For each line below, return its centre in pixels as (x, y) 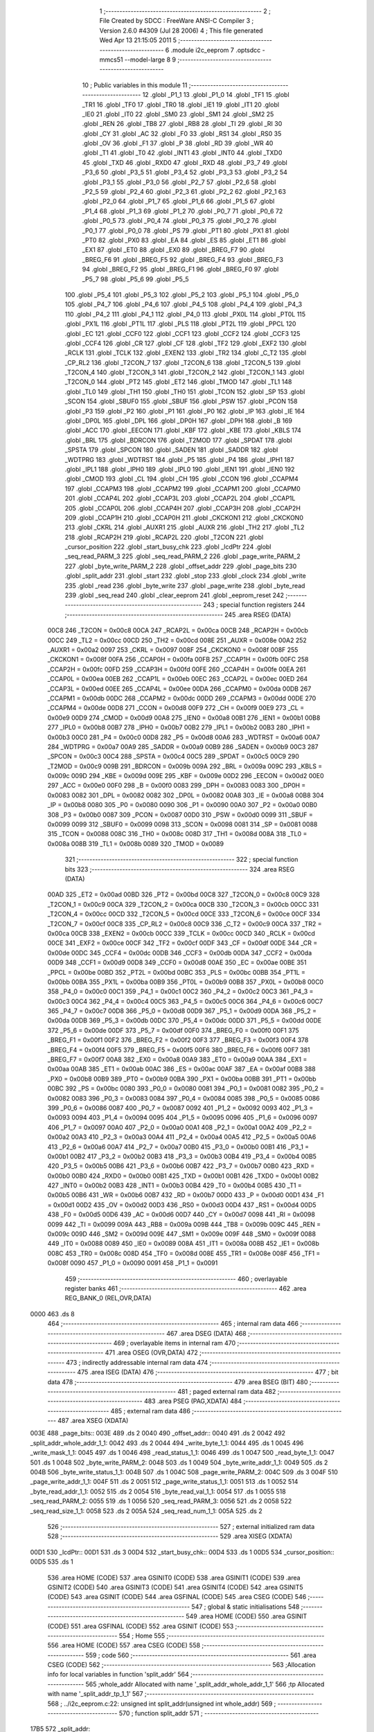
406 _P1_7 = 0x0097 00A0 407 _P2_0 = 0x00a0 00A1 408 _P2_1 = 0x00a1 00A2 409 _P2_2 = (180, 1127)
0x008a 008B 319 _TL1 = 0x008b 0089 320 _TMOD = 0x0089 (136, 843)
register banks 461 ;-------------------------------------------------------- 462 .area (186, 1288)
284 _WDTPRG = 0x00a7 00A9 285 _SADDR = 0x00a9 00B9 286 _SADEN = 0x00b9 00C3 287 (183, 746)
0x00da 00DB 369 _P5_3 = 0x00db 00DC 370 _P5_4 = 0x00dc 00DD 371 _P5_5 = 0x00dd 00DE (185, 1020)
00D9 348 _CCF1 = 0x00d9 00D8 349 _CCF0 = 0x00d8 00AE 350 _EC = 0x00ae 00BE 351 (177, 962)
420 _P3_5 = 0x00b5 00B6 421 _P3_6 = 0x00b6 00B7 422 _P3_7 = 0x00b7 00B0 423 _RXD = (181, 1166)
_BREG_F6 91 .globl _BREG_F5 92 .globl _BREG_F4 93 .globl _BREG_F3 (183, 259)
